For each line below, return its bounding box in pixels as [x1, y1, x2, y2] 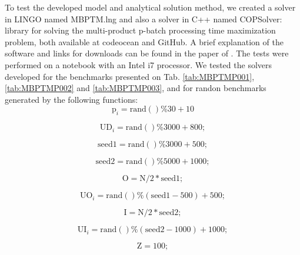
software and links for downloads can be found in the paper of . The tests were [5, 47, 289, 59]
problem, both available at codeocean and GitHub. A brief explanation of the [5, 35, 284, 48]
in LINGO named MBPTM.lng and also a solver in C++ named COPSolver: [5, 12, 282, 25]
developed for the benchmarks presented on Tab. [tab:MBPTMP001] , [5, 70, 255, 82]
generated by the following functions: [5, 93, 138, 105]
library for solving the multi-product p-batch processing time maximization [5, 24, 276, 36]
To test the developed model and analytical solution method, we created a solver [5, 1, 296, 13]
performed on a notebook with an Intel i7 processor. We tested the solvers [5, 58, 272, 71]
